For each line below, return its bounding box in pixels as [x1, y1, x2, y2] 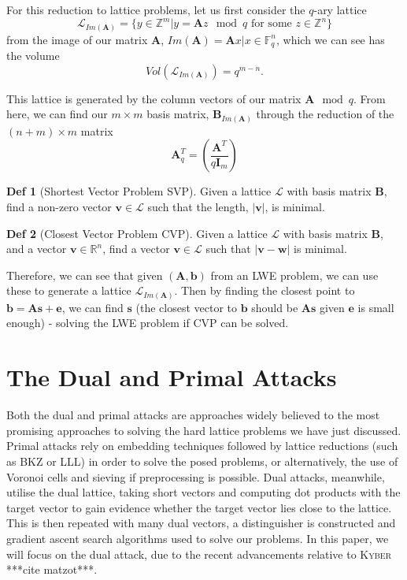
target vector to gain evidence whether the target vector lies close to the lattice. [6, 499, 392, 515]
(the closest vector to [135, 299, 237, 315]
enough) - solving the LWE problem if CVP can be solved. [6, 314, 289, 331]
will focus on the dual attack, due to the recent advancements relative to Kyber [6, 545, 392, 562]
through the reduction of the [256, 106, 394, 122]
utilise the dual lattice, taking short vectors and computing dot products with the [6, 484, 401, 500]
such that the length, [147, 198, 249, 214]
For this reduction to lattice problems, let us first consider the [6, 2, 305, 17]
